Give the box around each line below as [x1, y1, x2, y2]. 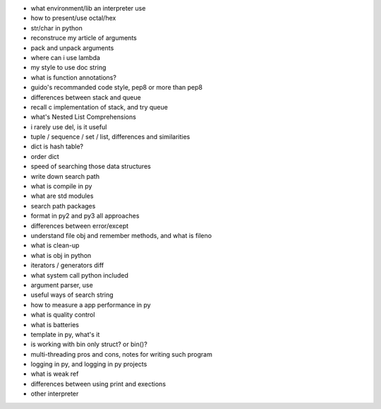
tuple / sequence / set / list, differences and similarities [30, 133, 190, 141]
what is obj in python [30, 251, 92, 259]
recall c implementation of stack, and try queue [30, 102, 169, 111]
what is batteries [30, 320, 79, 328]
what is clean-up [30, 241, 80, 250]
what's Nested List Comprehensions [30, 113, 137, 121]
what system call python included [30, 271, 128, 279]
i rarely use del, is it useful [30, 122, 107, 131]
